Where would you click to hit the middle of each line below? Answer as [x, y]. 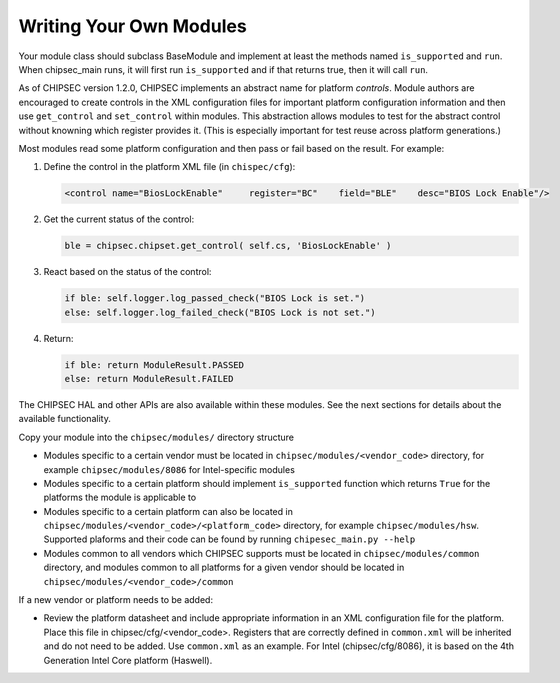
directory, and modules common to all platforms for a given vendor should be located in [224, 567]
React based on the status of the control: [127, 272]
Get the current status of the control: [119, 219]
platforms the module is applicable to [120, 497]
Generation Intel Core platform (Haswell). [128, 660]
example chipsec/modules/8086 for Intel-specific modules [169, 469]
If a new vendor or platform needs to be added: [116, 600]
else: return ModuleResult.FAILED [149, 378]
